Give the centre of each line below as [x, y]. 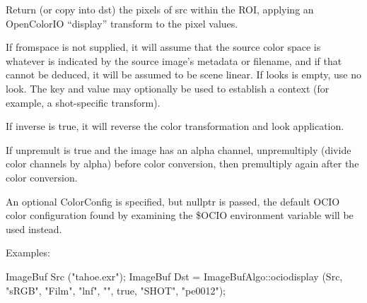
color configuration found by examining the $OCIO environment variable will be [180, 215]
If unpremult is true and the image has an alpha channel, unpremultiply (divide [179, 149]
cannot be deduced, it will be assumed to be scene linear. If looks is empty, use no [183, 75]
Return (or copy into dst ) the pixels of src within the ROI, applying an [160, 9]
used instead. [34, 228]
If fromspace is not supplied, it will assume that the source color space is [163, 47]
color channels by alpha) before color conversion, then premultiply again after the [182, 164]
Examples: [28, 252]
